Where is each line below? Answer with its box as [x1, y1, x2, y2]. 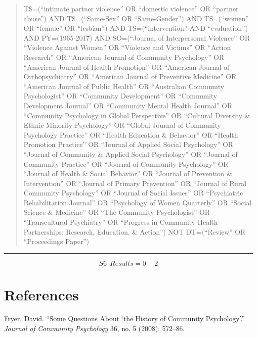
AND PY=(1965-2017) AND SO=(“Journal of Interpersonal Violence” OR [23, 32, 250, 43]
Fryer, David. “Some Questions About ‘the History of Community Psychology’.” [4, 313, 245, 323]
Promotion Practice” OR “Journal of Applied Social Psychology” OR [23, 139, 233, 149]
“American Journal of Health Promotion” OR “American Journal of [23, 61, 230, 72]
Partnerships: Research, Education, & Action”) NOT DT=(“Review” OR [23, 226, 246, 237]
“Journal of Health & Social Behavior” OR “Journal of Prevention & [23, 168, 232, 179]
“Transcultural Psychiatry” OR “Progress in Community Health [23, 217, 218, 227]
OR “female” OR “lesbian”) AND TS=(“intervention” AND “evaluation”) [23, 23, 248, 33]
